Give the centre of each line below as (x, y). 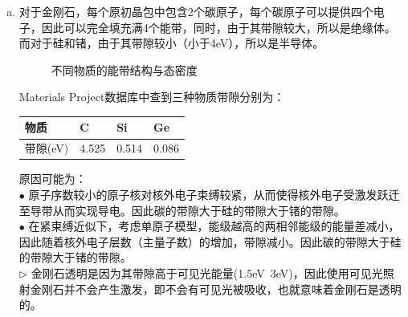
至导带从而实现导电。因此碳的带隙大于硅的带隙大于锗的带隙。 (182, 210)
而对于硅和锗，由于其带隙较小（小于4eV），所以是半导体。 (171, 43)
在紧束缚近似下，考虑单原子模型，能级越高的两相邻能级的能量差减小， (214, 226)
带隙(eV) (47, 148)
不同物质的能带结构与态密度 (124, 69)
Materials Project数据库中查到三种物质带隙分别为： (152, 97)
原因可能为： (53, 179)
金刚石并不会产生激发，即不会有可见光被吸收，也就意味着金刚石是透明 (216, 289)
